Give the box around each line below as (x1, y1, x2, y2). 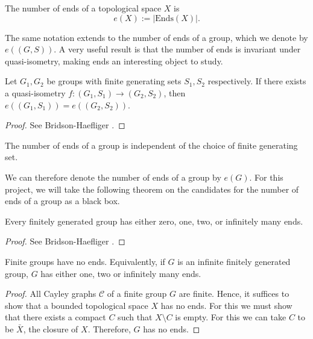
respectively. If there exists (207, 75, 306, 87)
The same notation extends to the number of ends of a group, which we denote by (5, 31, 308, 43)
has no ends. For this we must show (160, 299, 292, 311)
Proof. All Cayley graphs (5, 287, 96, 300)
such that (118, 311, 153, 323)
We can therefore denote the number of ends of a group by (5, 170, 221, 183)
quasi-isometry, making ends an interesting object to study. (5, 54, 223, 67)
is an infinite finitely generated (177, 255, 291, 267)
